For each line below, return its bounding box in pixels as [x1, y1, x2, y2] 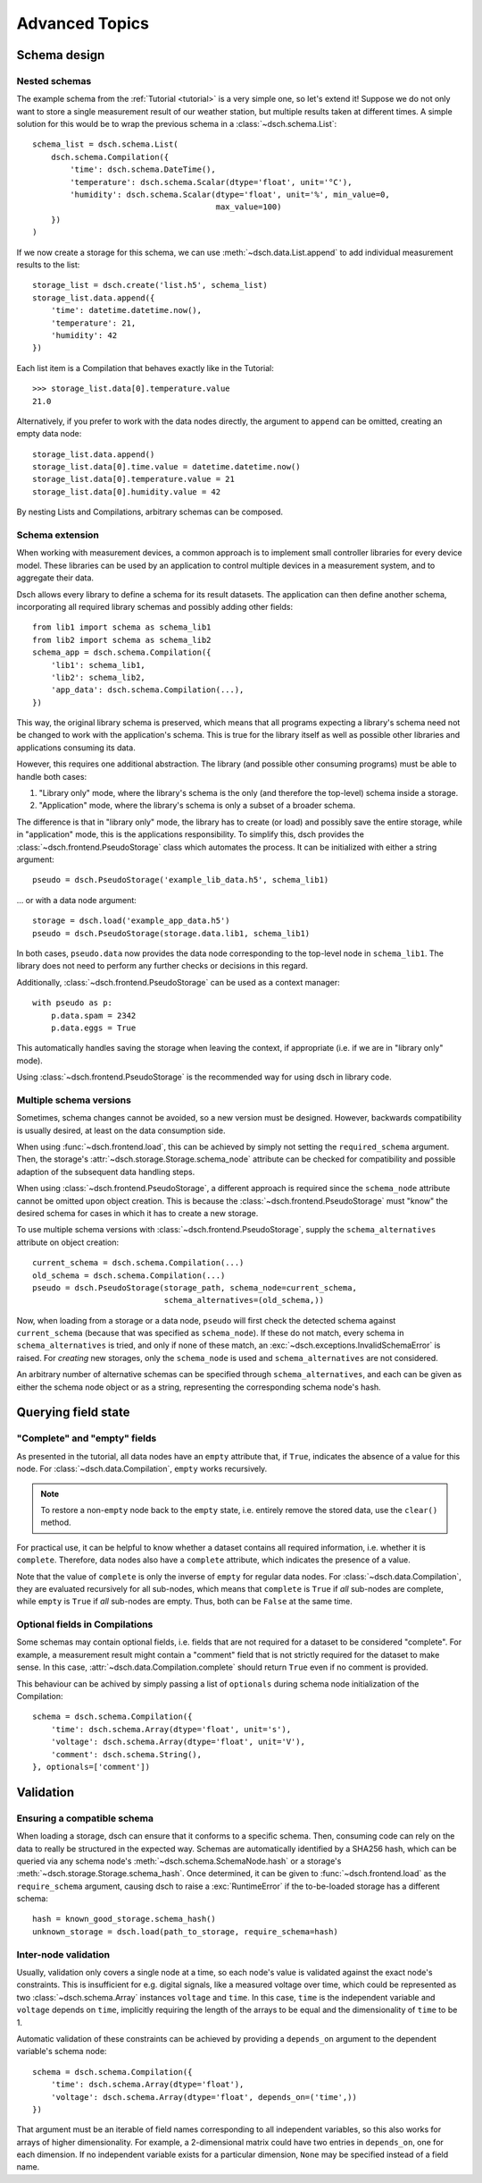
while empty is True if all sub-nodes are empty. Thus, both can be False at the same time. [16, 1596, 353, 1607]
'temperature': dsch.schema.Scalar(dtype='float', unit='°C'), [70, 177, 353, 187]
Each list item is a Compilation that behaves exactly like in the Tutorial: [16, 362, 274, 373]
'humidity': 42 [50, 330, 118, 340]
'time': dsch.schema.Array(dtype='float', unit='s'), [50, 1724, 292, 1734]
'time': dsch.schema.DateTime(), [70, 165, 216, 174]
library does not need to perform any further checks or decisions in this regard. [16, 960, 308, 971]
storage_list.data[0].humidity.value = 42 [32, 487, 221, 496]
